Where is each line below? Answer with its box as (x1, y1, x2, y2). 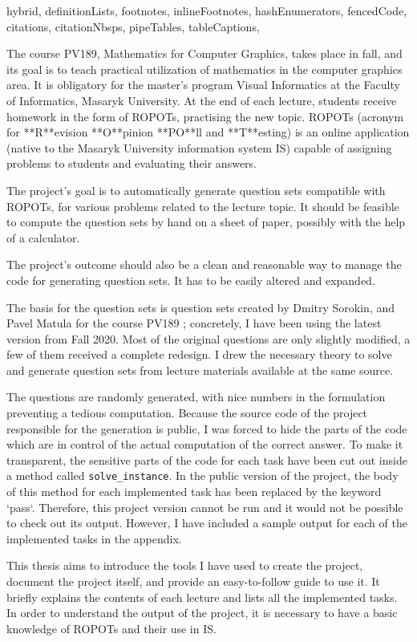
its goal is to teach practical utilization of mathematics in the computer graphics (6, 60, 403, 77)
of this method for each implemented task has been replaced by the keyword (6, 483, 382, 500)
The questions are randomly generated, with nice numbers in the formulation (6, 388, 386, 405)
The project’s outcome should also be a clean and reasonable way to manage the (6, 256, 402, 273)
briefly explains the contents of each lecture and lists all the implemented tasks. (6, 588, 398, 605)
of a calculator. (6, 229, 80, 246)
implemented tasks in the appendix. (6, 530, 182, 547)
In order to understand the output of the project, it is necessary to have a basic (6, 604, 398, 621)
